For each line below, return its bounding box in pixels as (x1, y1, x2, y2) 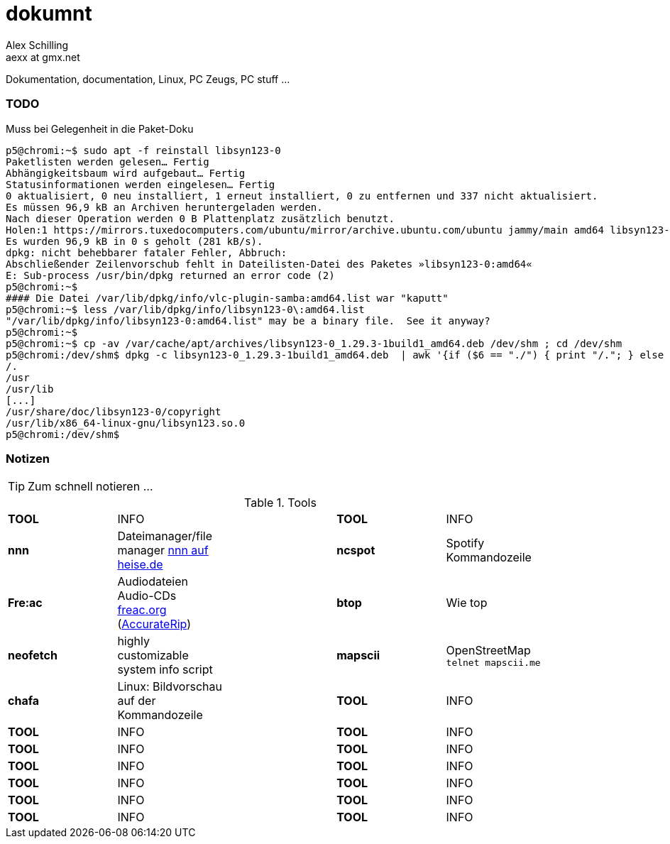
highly (117, 634, 150, 649)
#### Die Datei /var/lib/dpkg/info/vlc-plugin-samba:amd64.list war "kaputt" (6, 292, 449, 304)
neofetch (8, 648, 57, 663)
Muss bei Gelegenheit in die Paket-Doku (6, 122, 194, 135)
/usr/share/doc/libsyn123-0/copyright (6, 405, 221, 417)
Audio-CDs (117, 588, 177, 603)
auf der (117, 694, 156, 708)
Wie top (446, 596, 488, 610)
